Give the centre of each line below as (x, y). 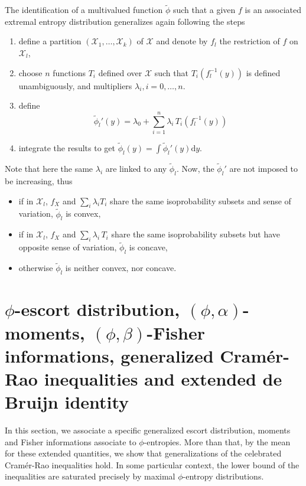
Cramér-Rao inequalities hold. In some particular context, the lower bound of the (152, 464)
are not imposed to (264, 169)
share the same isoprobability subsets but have (196, 234)
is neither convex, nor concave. (121, 268)
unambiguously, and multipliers (75, 85)
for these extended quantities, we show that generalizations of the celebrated (143, 453)
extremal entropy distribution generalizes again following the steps (125, 21)
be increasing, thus (39, 180)
